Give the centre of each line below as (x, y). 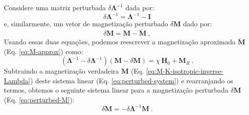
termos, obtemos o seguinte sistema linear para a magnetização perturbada (116, 90)
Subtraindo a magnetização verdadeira (62, 71)
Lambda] (17, 80)
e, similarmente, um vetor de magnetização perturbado (86, 24)
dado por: (198, 24)
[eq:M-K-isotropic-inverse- (185, 71)
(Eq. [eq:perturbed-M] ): (39, 99)
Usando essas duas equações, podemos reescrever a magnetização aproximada (120, 41)
